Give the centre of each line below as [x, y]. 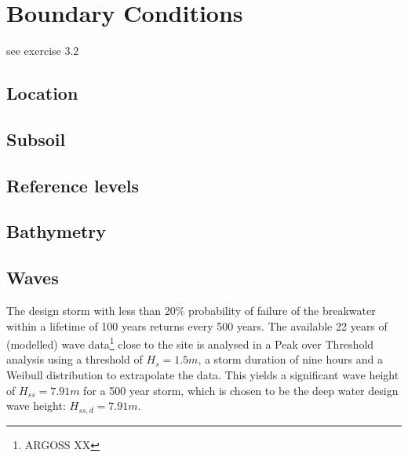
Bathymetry [56, 231]
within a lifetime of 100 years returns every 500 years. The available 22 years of [197, 325]
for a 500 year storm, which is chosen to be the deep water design [241, 390]
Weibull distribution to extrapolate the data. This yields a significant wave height [203, 375]
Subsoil [36, 139]
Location [42, 93]
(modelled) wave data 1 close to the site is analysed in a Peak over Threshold [190, 343]
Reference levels [73, 185]
